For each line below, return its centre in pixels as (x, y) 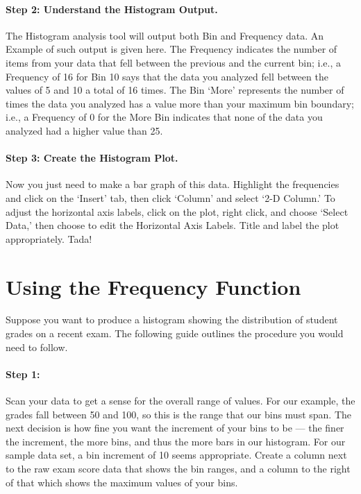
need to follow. (37, 347)
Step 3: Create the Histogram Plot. (92, 158)
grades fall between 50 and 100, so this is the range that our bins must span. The (179, 414)
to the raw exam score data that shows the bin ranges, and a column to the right (178, 468)
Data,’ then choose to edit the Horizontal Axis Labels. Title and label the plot (173, 225)
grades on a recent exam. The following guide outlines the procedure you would (175, 333)
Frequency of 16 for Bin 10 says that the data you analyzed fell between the (167, 76)
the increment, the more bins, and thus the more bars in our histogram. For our (176, 441)
